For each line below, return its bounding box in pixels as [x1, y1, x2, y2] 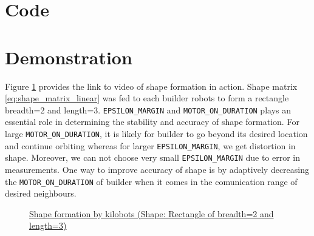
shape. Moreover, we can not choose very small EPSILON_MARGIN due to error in [5, 151, 301, 164]
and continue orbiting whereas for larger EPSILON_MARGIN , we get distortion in [5, 139, 296, 152]
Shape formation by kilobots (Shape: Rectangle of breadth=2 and [29, 207, 274, 220]
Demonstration [5, 44, 132, 69]
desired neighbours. [5, 187, 77, 200]
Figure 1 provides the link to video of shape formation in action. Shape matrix [5, 79, 298, 92]
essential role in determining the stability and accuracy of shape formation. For [5, 115, 299, 128]
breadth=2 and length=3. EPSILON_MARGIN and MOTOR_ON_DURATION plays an [5, 103, 292, 116]
